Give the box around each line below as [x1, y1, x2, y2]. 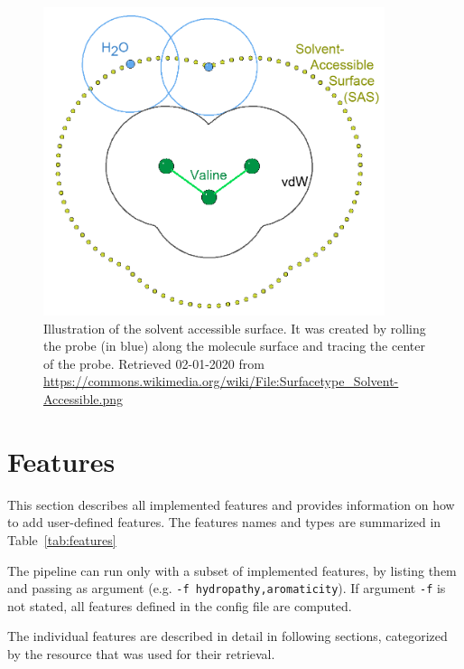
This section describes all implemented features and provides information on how [7, 495, 455, 514]
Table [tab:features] [7, 530, 116, 549]
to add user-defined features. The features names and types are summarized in [7, 513, 441, 532]
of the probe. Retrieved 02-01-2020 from [43, 353, 264, 372]
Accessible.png [43, 390, 124, 409]
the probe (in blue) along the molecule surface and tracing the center [43, 336, 425, 355]
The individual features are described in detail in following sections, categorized [7, 627, 448, 645]
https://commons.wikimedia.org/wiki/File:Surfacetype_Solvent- [43, 372, 399, 391]
